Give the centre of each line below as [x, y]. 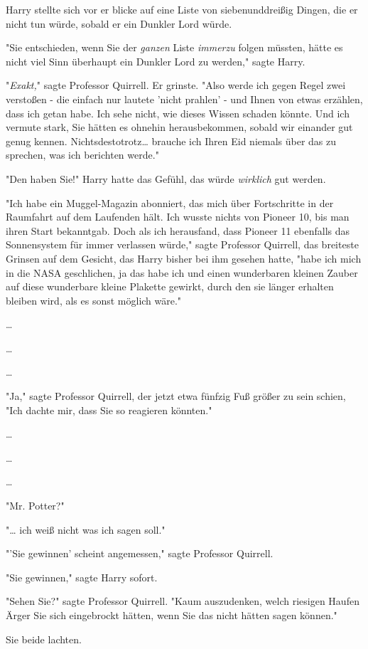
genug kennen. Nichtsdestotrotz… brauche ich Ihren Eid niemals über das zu [171, 141]
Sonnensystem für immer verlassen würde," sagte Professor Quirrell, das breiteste [182, 244]
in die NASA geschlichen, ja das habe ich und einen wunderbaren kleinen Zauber [182, 272]
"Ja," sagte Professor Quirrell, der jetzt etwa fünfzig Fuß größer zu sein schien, [176, 396]
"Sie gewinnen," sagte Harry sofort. [82, 577]
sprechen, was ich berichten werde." [82, 155]
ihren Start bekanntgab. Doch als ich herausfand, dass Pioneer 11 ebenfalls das [178, 230]
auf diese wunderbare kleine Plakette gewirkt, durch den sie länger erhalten [170, 286]
